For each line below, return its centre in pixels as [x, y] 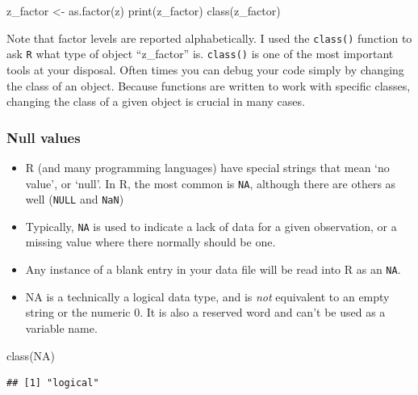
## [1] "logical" [53, 383]
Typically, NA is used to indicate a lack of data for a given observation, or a [211, 226]
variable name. [61, 328]
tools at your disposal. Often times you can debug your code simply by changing [205, 69]
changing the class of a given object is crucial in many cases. [156, 101]
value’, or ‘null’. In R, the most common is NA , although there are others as [211, 183]
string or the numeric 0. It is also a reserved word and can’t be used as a [205, 312]
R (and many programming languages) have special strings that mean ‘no [207, 167]
